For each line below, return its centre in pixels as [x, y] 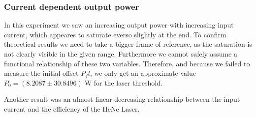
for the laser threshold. [128, 82]
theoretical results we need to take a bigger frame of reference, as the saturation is [128, 44]
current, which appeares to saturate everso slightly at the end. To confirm [115, 34]
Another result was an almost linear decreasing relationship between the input [122, 99]
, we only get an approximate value [143, 73]
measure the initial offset [41, 73]
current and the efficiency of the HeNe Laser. [72, 108]
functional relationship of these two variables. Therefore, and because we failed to [127, 63]
